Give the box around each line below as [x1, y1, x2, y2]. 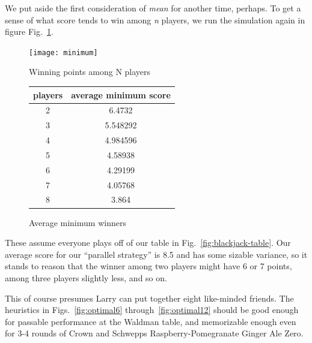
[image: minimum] [29, 48, 98, 57]
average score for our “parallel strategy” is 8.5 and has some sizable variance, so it [5, 248, 308, 260]
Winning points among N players [29, 65, 151, 78]
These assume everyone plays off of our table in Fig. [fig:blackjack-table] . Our [5, 236, 291, 249]
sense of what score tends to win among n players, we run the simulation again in [5, 13, 305, 26]
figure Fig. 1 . [5, 25, 54, 38]
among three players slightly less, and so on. [5, 271, 167, 284]
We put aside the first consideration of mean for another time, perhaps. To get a [5, 2, 301, 14]
